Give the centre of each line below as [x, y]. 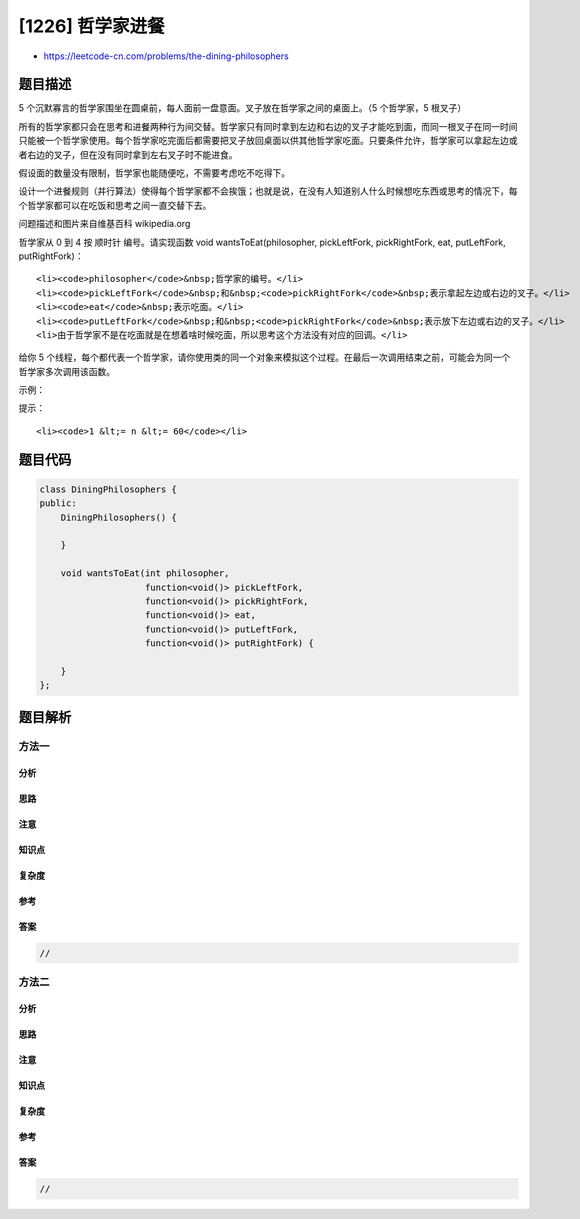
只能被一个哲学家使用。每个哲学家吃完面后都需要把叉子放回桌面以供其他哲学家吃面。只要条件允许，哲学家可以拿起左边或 [268, 141]
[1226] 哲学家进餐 [91, 26]
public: [58, 503]
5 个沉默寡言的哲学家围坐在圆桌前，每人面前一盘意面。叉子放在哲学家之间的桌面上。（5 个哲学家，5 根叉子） [242, 108]
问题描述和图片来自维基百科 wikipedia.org [104, 224]
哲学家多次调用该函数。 [66, 371]
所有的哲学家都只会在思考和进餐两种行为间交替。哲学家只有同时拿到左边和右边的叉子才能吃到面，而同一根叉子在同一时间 [268, 126]
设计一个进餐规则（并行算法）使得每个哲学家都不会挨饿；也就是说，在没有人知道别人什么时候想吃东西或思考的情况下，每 [268, 191]
